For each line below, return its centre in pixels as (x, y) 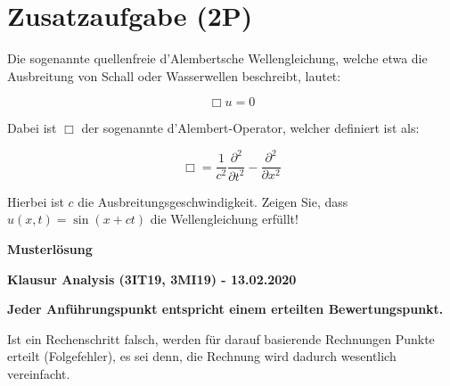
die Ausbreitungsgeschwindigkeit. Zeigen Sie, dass (213, 201)
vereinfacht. (39, 373)
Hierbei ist (36, 201)
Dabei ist (32, 128)
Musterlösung (50, 249)
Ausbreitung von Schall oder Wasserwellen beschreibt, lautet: (174, 75)
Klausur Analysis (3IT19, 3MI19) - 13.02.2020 (152, 279)
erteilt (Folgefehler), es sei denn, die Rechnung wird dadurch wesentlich (202, 356)
